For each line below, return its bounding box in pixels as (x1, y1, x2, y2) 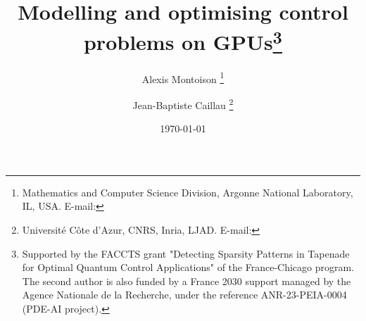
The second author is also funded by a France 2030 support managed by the (22, 273, 351, 288)
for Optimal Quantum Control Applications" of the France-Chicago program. (22, 260, 355, 275)
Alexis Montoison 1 (141, 69, 225, 86)
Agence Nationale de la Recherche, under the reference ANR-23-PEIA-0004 (22, 287, 347, 302)
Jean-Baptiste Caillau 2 (132, 95, 234, 112)
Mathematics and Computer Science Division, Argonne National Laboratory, (22, 184, 353, 199)
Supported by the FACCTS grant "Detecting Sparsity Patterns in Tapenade (22, 246, 350, 260)
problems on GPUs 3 (83, 25, 283, 56)
